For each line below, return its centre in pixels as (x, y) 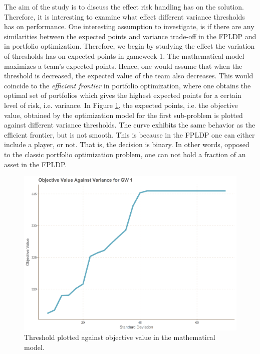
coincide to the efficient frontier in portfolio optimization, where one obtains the (127, 85)
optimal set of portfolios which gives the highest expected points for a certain (123, 95)
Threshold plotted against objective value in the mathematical (120, 337)
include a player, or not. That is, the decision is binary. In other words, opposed (127, 144)
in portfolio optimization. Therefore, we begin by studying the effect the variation (129, 46)
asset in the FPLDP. (36, 164)
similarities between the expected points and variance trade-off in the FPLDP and (130, 36)
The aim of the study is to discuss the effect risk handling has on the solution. (124, 7)
